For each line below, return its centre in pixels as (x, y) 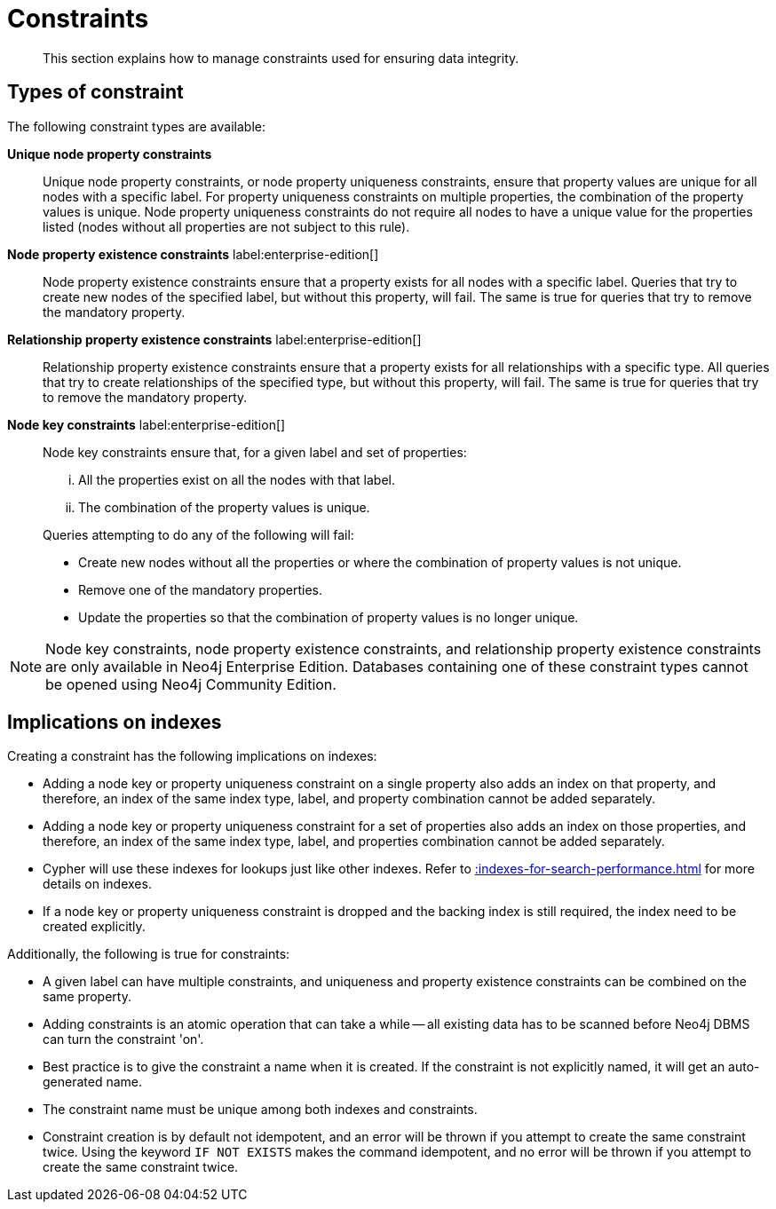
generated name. (93, 1082)
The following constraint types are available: (136, 126)
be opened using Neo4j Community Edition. (191, 684)
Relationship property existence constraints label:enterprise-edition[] (214, 339)
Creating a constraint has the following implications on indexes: (192, 756)
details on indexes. (97, 884)
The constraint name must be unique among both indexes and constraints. (260, 1110)
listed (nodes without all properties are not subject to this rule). (226, 226)
